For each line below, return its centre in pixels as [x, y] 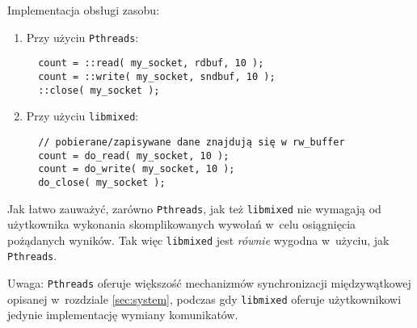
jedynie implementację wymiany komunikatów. [123, 315]
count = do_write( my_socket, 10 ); [137, 169]
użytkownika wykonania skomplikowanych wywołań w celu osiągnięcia [182, 224]
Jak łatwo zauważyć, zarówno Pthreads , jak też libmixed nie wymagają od [194, 208]
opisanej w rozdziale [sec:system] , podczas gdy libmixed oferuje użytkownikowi [204, 299]
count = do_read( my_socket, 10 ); [134, 156]
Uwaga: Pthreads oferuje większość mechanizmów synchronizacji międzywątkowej [209, 283]
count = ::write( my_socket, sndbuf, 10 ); [157, 76]
